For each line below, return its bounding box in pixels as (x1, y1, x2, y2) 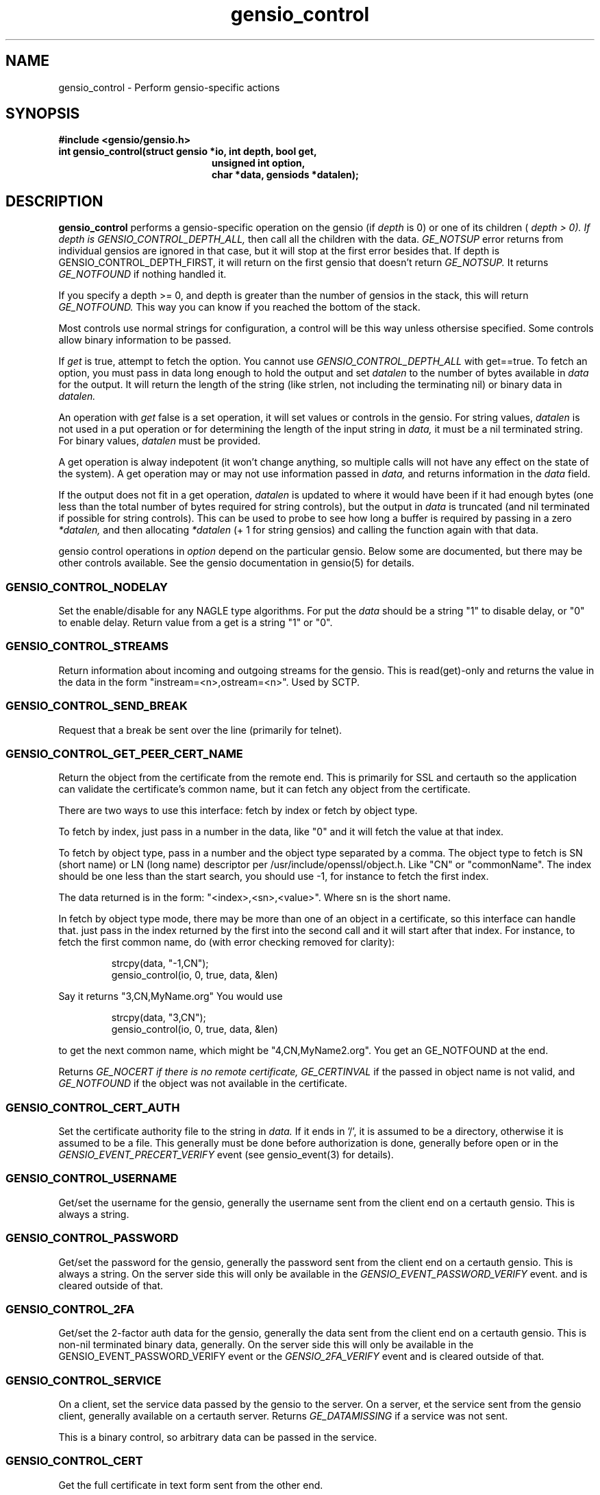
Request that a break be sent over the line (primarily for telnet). (58, 723, 342, 736)
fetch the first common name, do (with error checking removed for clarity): (58, 936, 395, 948)
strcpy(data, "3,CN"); (111, 1012, 206, 1024)
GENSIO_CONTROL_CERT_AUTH (5, 1100, 180, 1114)
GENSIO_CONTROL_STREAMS (5, 639, 168, 654)
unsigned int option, (212, 157, 305, 169)
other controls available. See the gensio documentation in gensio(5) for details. (58, 557, 414, 569)
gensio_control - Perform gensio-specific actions (58, 81, 280, 93)
